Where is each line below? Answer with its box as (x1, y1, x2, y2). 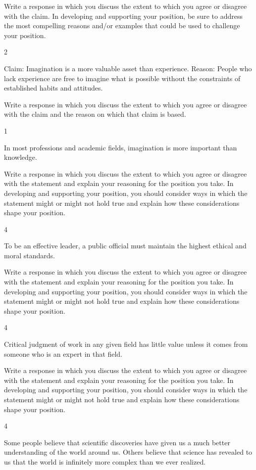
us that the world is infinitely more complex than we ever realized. (4, 456, 206, 467)
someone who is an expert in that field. (4, 348, 122, 359)
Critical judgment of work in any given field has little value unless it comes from (4, 339, 248, 349)
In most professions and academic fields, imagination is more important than (4, 142, 237, 152)
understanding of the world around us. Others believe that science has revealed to (4, 447, 253, 457)
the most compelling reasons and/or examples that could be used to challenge (4, 20, 240, 31)
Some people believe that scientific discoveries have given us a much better (4, 437, 230, 447)
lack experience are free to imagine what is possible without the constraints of (4, 73, 241, 83)
